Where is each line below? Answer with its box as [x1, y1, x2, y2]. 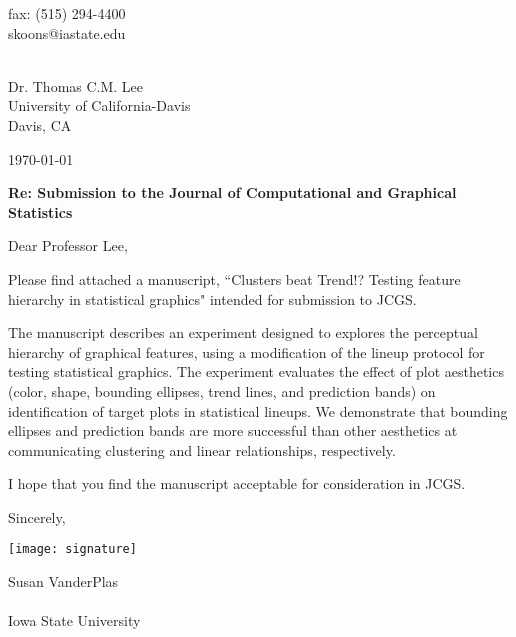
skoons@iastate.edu [8, 22, 126, 43]
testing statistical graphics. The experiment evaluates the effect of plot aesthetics [8, 361, 504, 382]
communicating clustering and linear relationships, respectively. [8, 439, 396, 460]
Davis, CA [8, 114, 72, 135]
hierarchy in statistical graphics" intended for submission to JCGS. [8, 288, 417, 309]
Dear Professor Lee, [8, 235, 128, 256]
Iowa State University [8, 610, 141, 631]
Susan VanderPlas [8, 571, 119, 592]
